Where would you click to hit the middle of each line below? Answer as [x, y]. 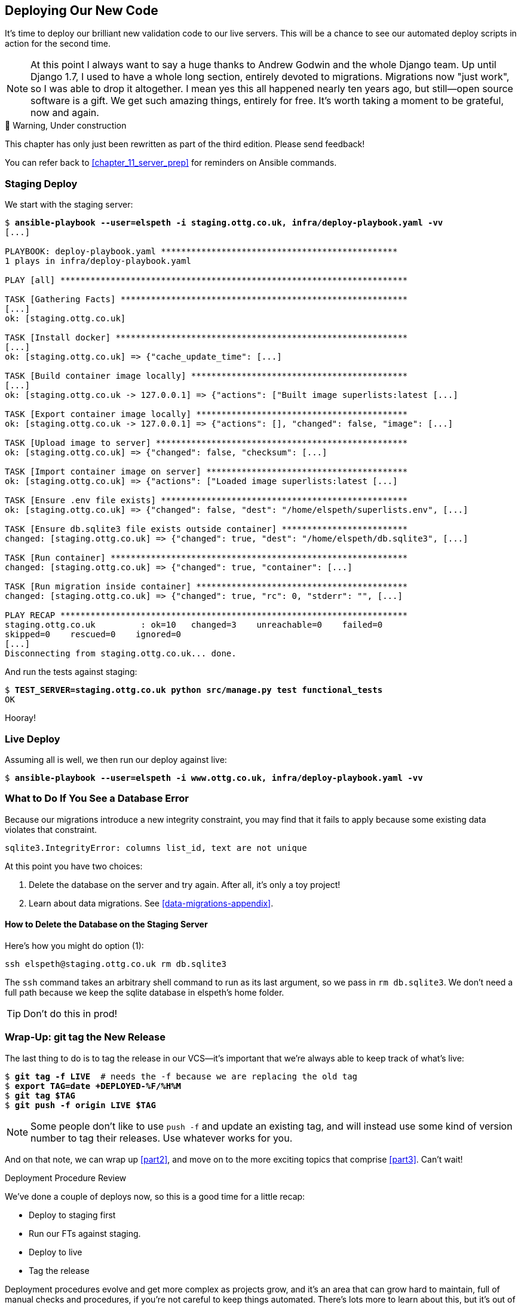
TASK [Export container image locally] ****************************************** [206, 414]
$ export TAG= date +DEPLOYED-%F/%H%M [93, 1086]
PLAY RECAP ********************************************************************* [206, 615]
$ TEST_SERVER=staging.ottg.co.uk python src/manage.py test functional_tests [194, 690]
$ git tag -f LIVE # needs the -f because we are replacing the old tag [181, 1076]
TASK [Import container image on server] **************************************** [206, 472]
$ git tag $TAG [40, 1095]
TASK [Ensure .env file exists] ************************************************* [206, 501]
